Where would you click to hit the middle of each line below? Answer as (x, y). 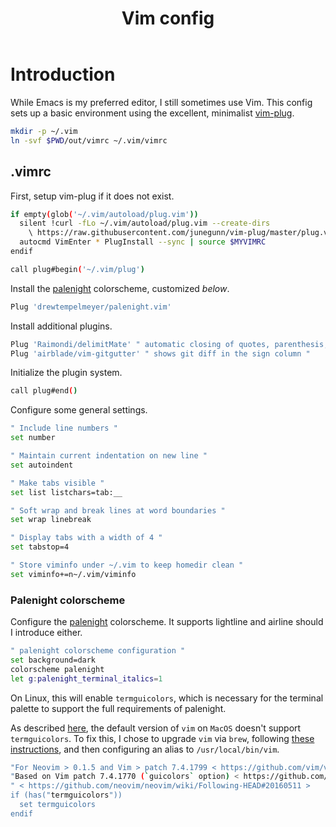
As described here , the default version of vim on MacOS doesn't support (156, 728)
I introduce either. (46, 633)
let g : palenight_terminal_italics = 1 (86, 678)
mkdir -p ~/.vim (44, 131)
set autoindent (42, 465)
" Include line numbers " (64, 428)
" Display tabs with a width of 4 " (86, 538)
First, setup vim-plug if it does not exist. (92, 196)
